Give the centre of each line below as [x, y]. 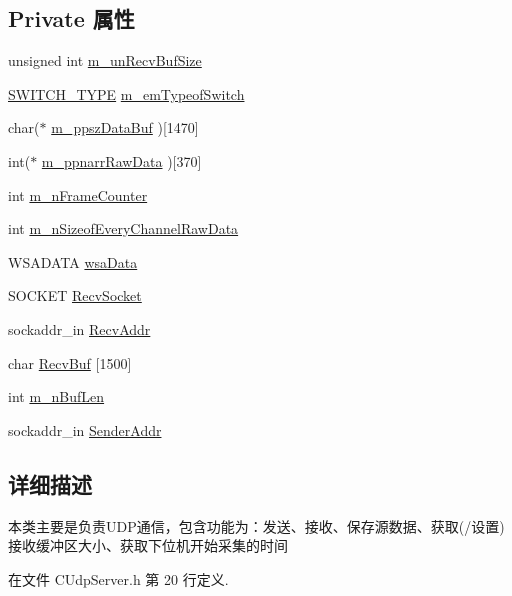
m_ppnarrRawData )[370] [121, 160]
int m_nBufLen [56, 396]
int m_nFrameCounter [78, 194]
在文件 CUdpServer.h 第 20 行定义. [118, 578]
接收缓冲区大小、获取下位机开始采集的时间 [148, 545]
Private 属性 [71, 18]
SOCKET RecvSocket [75, 295]
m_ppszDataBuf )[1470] [125, 127]
